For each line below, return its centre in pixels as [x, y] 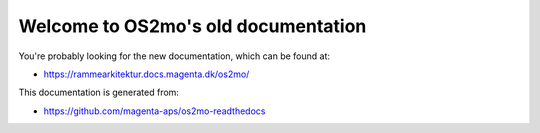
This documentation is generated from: [99, 92]
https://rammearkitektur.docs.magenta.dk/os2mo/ [146, 74]
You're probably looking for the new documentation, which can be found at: [174, 56]
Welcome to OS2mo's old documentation [192, 26]
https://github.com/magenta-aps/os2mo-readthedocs [154, 111]
